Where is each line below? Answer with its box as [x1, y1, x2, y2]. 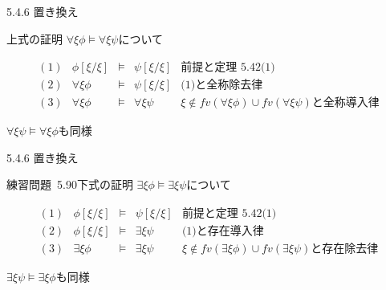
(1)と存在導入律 [181, 226, 264, 238]
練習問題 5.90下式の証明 [6, 176, 133, 193]
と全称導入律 [311, 97, 380, 109]
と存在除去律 [311, 243, 379, 255]
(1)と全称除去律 [181, 80, 263, 92]
